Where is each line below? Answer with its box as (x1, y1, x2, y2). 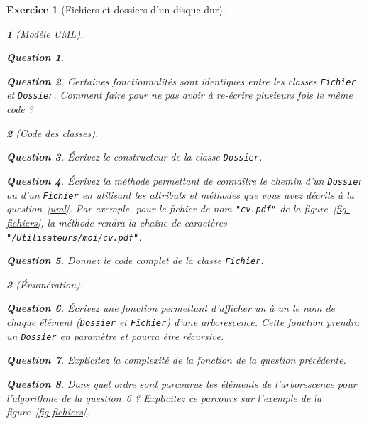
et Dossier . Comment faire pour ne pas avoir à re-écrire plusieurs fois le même (6, 87, 353, 102)
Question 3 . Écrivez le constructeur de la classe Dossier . (6, 149, 263, 164)
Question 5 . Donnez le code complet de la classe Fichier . (6, 253, 264, 268)
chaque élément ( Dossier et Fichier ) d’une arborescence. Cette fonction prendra (6, 315, 360, 329)
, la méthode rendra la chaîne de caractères (40, 214, 227, 229)
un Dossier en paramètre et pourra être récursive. (6, 328, 224, 343)
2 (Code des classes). (6, 125, 99, 140)
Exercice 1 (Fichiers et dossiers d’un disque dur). (6, 2, 226, 16)
